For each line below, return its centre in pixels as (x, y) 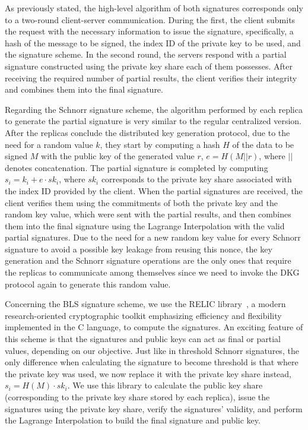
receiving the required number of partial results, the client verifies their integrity (151, 78)
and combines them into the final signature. (84, 89)
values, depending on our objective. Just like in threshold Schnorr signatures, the (152, 350)
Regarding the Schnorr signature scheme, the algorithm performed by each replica (154, 109)
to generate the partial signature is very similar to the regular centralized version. (153, 121)
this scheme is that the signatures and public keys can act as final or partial (143, 339)
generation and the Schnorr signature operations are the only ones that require (148, 260)
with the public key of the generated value (118, 156)
